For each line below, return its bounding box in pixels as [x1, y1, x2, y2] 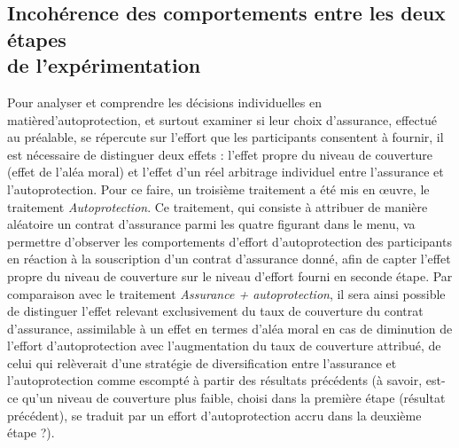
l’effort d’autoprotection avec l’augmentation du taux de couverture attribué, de [7, 336, 441, 355]
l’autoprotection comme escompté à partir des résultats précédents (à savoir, [7, 371, 423, 389]
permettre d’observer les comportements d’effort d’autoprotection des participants [7, 232, 452, 250]
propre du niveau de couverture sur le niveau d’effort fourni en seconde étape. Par [7, 266, 453, 285]
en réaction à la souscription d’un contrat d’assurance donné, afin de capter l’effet [7, 249, 451, 268]
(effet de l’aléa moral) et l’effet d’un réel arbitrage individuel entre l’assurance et [7, 162, 444, 181]
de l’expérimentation [7, 51, 201, 79]
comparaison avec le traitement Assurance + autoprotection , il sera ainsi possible [7, 284, 446, 303]
